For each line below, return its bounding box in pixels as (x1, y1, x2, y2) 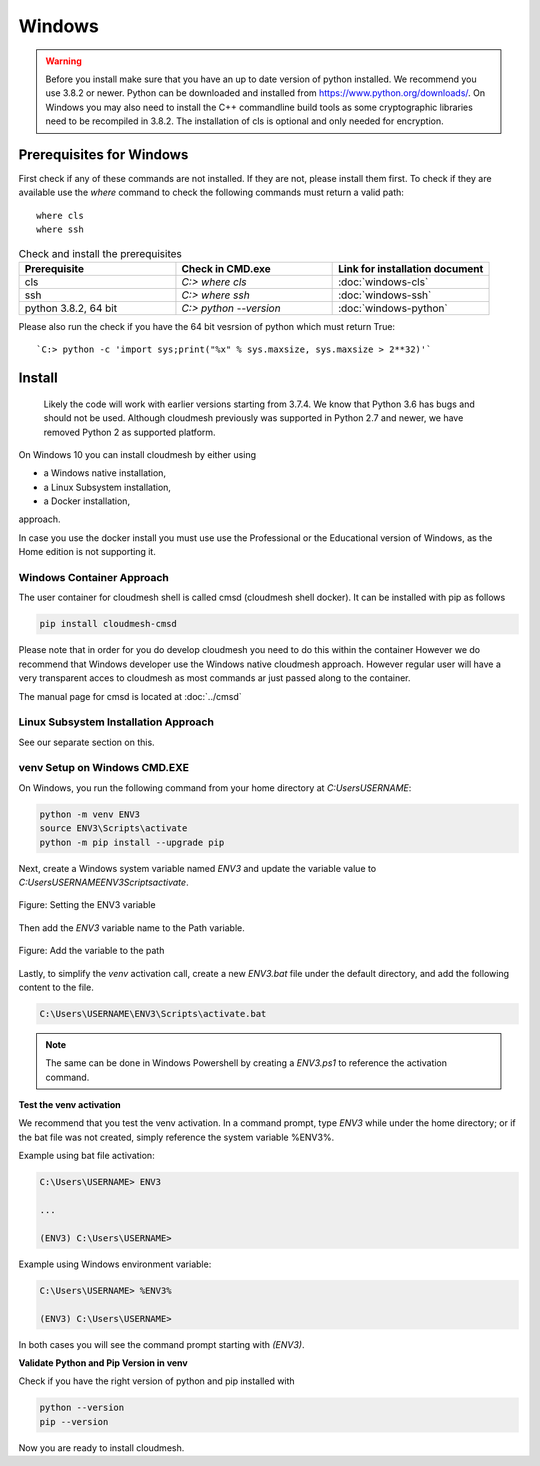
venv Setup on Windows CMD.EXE (18, 761, 190, 775)
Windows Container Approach (18, 571, 170, 585)
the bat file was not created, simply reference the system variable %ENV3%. (18, 1131, 335, 1143)
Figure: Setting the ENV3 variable (18, 899, 156, 911)
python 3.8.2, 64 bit (24, 301, 118, 315)
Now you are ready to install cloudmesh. (18, 1441, 185, 1454)
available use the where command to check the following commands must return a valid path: (18, 186, 405, 199)
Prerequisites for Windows (18, 146, 189, 163)
